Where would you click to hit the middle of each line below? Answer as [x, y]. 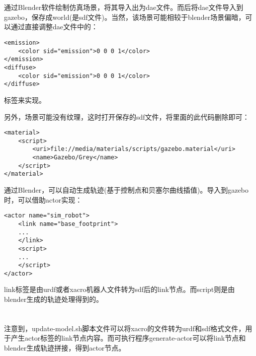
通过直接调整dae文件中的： [54, 27]
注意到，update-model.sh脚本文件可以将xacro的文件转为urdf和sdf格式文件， [125, 328]
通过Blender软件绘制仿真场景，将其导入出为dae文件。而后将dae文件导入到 [124, 7]
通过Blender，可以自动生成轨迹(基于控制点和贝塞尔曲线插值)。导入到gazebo [126, 190]
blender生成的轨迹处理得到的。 [54, 299]
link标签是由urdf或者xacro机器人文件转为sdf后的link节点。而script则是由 [120, 289]
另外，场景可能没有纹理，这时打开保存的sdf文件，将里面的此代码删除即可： [127, 116]
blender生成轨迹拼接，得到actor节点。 [65, 348]
